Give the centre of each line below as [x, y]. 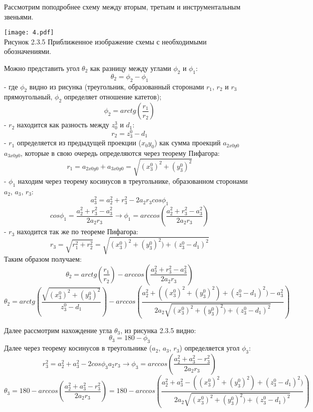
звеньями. [19, 16]
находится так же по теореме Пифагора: [78, 231]
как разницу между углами [131, 68]
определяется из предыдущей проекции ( [79, 143]
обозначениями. [28, 51]
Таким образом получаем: [43, 259]
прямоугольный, [28, 97]
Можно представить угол [42, 68]
